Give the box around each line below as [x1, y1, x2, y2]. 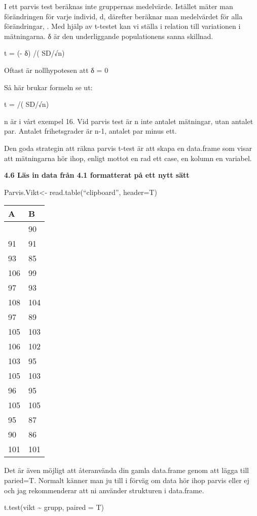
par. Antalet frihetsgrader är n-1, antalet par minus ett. [4, 126, 177, 136]
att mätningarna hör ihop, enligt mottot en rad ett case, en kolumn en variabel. [4, 152, 252, 163]
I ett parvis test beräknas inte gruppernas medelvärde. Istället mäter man [4, 1, 233, 11]
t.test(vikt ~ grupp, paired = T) [4, 502, 104, 512]
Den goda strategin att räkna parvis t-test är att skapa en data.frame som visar [4, 142, 252, 153]
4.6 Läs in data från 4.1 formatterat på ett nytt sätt [4, 170, 190, 180]
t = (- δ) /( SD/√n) [4, 48, 65, 58]
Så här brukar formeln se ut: [4, 82, 93, 92]
